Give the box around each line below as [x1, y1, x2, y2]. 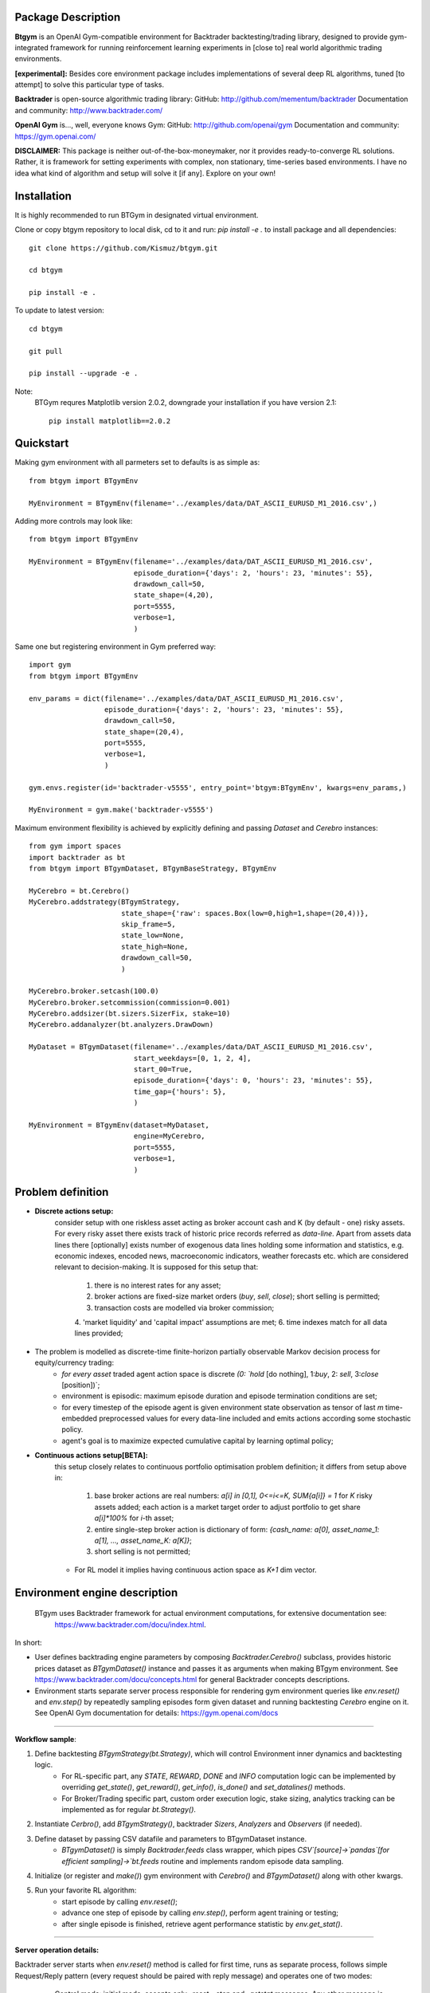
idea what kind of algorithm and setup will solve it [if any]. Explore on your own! [14, 168, 276, 178]
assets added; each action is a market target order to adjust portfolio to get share [94, 1502, 362, 1511]
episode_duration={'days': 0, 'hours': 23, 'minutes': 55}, [133, 1076, 373, 1085]
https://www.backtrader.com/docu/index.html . [54, 1619, 206, 1629]
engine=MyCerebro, [133, 1132, 206, 1141]
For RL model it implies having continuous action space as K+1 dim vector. [74, 1565, 318, 1574]
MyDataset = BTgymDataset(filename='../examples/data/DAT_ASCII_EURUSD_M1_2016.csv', [29, 1043, 373, 1052]
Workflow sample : [14, 1734, 77, 1743]
